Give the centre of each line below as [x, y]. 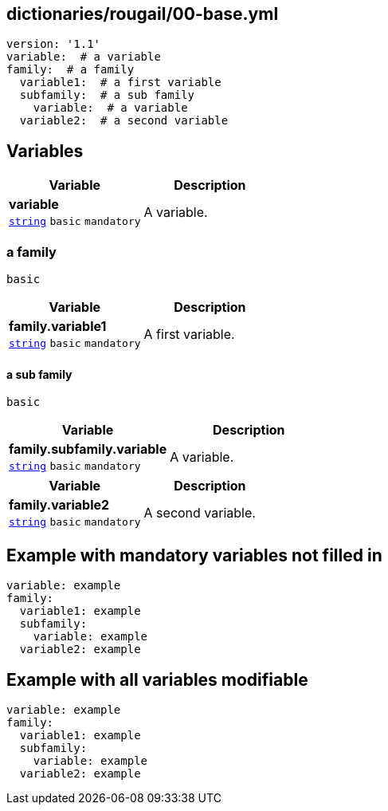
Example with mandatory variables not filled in [194, 555]
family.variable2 [59, 505]
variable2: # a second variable [124, 121]
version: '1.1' [54, 44]
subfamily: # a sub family [107, 95]
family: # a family [71, 70]
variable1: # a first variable [120, 83]
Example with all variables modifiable [157, 679]
